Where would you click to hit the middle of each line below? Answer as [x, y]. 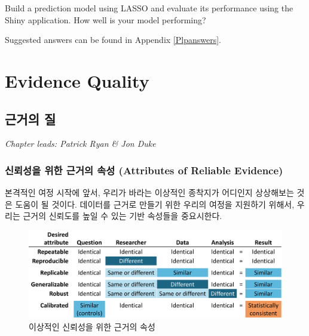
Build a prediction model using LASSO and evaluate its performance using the [149, 8]
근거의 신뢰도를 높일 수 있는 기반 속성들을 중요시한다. [123, 216]
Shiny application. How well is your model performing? [105, 19]
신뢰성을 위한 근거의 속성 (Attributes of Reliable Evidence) [144, 170]
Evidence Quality [77, 80]
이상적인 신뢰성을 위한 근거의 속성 [92, 326]
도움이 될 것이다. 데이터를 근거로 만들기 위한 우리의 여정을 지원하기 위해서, [155, 204]
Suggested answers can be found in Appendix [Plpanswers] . [113, 40]
